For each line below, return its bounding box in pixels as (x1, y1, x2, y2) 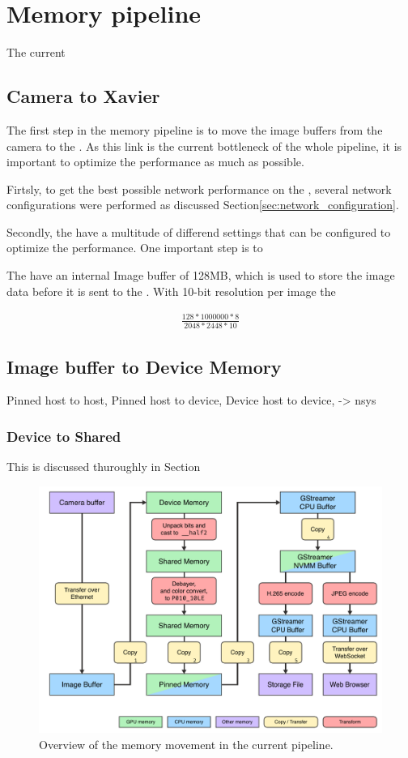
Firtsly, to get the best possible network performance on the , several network (6, 180, 392, 197)
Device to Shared (6, 426, 121, 446)
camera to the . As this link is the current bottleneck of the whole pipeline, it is (6, 137, 402, 154)
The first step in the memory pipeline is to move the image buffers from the (6, 121, 383, 138)
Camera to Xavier (6, 84, 160, 109)
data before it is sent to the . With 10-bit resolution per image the (6, 282, 336, 299)
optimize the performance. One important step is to (6, 239, 263, 256)
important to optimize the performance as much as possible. (6, 153, 304, 170)
